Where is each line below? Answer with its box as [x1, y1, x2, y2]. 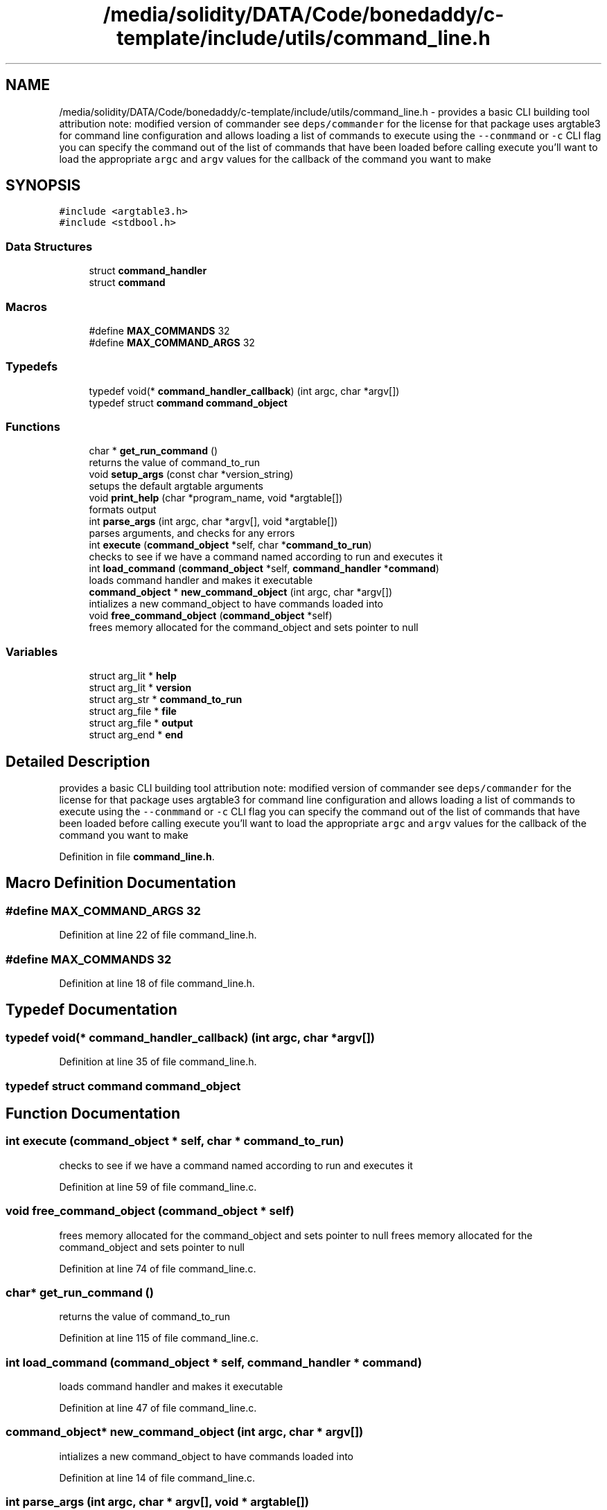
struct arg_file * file [89, 705, 177, 718]
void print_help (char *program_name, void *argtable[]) [89, 492, 343, 504]
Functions [6, 420, 60, 434]
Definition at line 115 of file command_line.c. [59, 1332, 258, 1344]
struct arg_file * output [89, 717, 193, 729]
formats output [89, 504, 157, 516]
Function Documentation [6, 1105, 180, 1123]
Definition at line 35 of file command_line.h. [59, 1056, 257, 1068]
